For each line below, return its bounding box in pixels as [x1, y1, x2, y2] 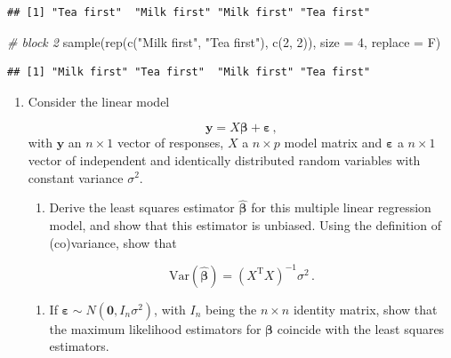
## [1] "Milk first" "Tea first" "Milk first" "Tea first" [7, 66, 371, 79]
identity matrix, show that [293, 299, 438, 318]
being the [205, 299, 257, 318]
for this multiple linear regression [251, 198, 431, 217]
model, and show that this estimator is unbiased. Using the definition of [49, 215, 441, 234]
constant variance [28, 168, 124, 187]
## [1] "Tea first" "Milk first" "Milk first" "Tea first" [7, 6, 371, 19]
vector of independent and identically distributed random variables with [28, 150, 421, 169]
